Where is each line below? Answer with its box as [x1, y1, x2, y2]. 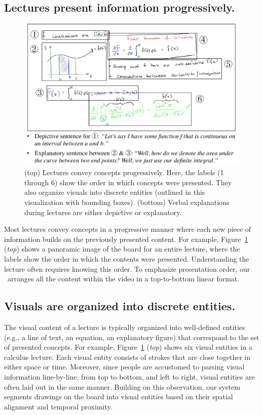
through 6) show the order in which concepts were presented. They [24, 177, 232, 187]
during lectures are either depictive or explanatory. [24, 206, 182, 217]
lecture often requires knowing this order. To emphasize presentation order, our [4, 263, 250, 274]
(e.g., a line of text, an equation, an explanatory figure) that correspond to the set [4, 331, 259, 342]
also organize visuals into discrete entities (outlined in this [24, 187, 205, 197]
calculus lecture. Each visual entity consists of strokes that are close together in [4, 351, 251, 362]
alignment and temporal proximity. [4, 401, 112, 411]
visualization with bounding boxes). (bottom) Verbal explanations [24, 197, 230, 207]
